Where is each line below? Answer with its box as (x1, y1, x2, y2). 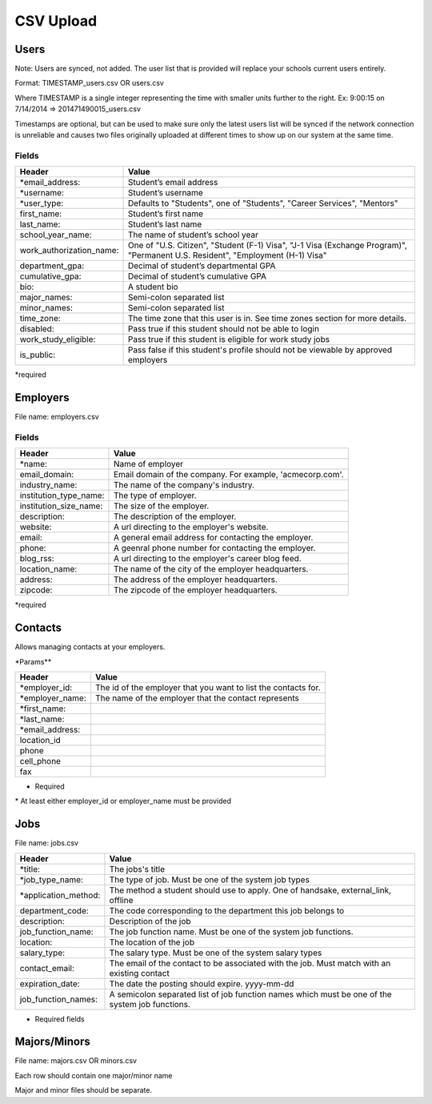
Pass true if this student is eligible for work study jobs (127, 334, 330, 345)
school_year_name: (19, 229, 92, 240)
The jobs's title (109, 863, 166, 874)
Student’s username (127, 187, 203, 199)
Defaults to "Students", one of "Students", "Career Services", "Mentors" (127, 198, 398, 209)
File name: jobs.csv (14, 838, 79, 848)
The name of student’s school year (127, 229, 259, 240)
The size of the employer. (113, 500, 210, 512)
